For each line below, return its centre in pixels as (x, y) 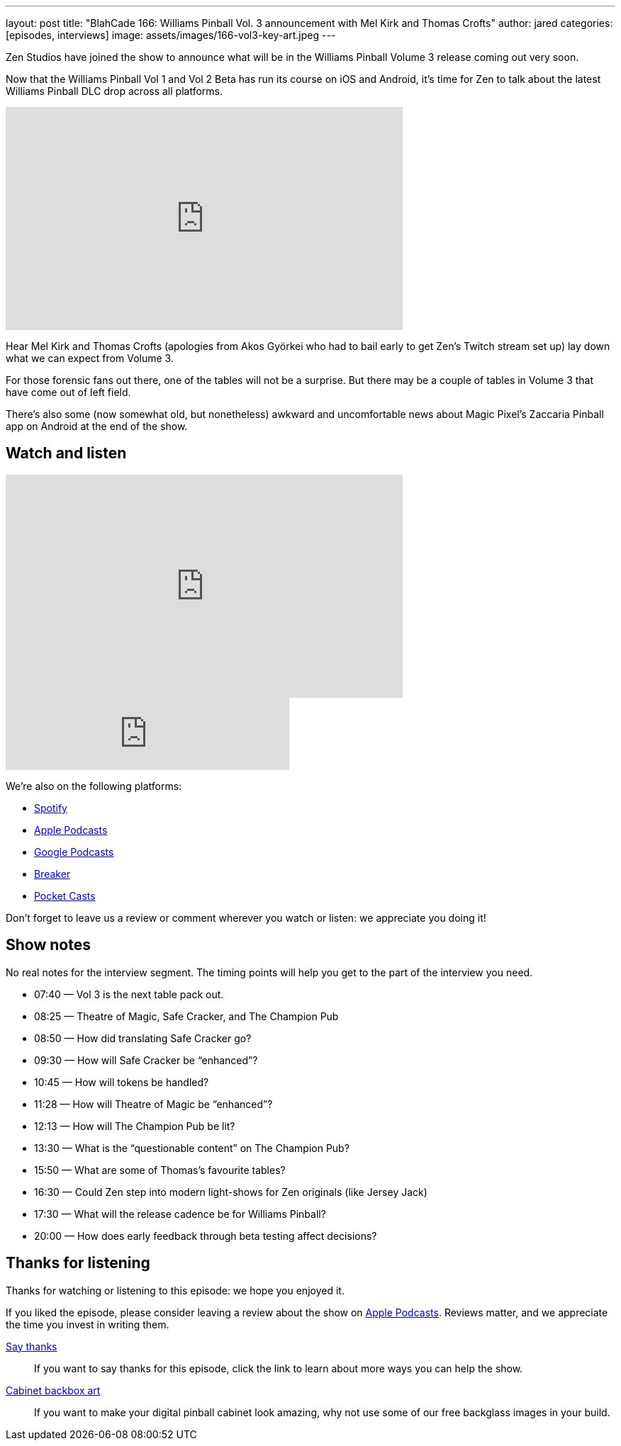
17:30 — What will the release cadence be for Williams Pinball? (180, 1214)
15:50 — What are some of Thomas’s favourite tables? (160, 1170)
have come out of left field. (68, 392)
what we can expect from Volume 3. (90, 358)
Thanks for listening (78, 1263)
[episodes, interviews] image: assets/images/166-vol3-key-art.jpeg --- (171, 35)
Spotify (51, 808)
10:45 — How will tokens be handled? (122, 1082)
